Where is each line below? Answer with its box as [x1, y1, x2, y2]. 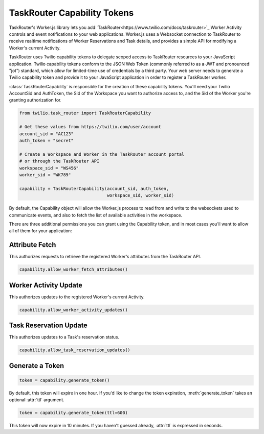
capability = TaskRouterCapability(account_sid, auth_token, [19, 186, 169, 191]
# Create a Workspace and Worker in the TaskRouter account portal [19, 151, 185, 157]
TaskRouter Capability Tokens [9, 7, 134, 18]
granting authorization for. [9, 97, 62, 103]
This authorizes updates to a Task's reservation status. [9, 334, 120, 340]
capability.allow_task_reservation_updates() [19, 347, 131, 353]
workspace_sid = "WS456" [19, 165, 79, 171]
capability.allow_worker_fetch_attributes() [19, 267, 128, 272]
